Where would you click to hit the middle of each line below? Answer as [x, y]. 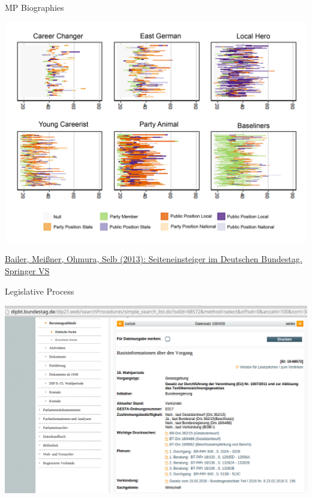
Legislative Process [40, 291]
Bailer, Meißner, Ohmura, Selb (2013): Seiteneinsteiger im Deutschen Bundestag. [154, 259]
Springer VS [27, 270]
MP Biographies [34, 7]
